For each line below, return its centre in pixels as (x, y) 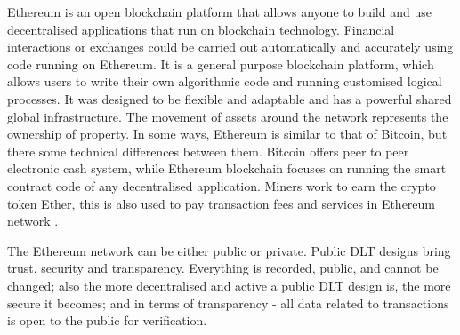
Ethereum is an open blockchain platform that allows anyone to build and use (219, 12)
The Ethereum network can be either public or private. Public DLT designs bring (229, 250)
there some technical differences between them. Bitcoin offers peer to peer (208, 151)
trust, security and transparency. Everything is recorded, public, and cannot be (223, 268)
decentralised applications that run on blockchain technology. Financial (201, 29)
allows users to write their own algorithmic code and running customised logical (225, 81)
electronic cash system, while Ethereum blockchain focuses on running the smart (227, 168)
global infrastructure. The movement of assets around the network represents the (228, 116)
